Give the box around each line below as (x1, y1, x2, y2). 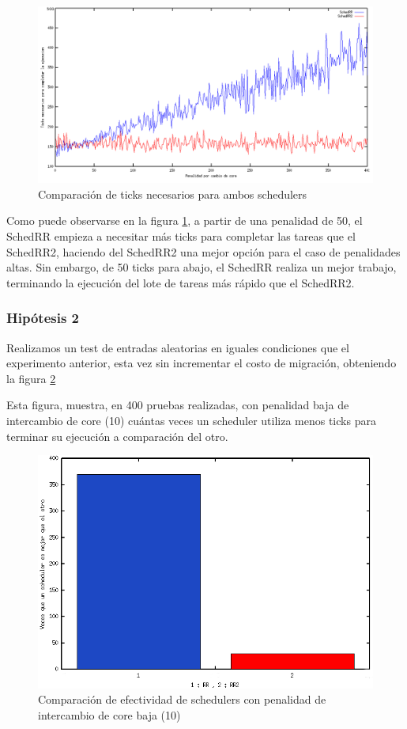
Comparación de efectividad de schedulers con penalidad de (38, 691, 326, 708)
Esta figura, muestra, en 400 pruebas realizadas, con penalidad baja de (6, 397, 349, 413)
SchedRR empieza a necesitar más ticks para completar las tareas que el (6, 227, 356, 244)
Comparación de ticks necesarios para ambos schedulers (38, 185, 307, 202)
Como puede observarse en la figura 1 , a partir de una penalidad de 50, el (6, 212, 363, 229)
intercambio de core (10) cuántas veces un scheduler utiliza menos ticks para (6, 412, 376, 428)
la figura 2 (6, 370, 56, 386)
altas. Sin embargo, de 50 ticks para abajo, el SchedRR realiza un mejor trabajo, (6, 259, 397, 275)
